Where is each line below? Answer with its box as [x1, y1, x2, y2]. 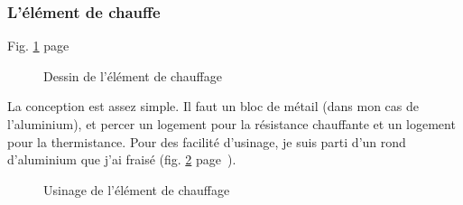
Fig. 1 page [7, 36, 69, 55]
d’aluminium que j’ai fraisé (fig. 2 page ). [7, 150, 236, 169]
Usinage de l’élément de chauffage [43, 180, 230, 199]
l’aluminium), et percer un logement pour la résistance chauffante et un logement [7, 115, 456, 133]
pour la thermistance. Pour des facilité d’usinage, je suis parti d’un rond [7, 132, 406, 151]
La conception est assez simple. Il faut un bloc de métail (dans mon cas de [7, 97, 419, 116]
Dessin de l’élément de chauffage [43, 66, 222, 85]
